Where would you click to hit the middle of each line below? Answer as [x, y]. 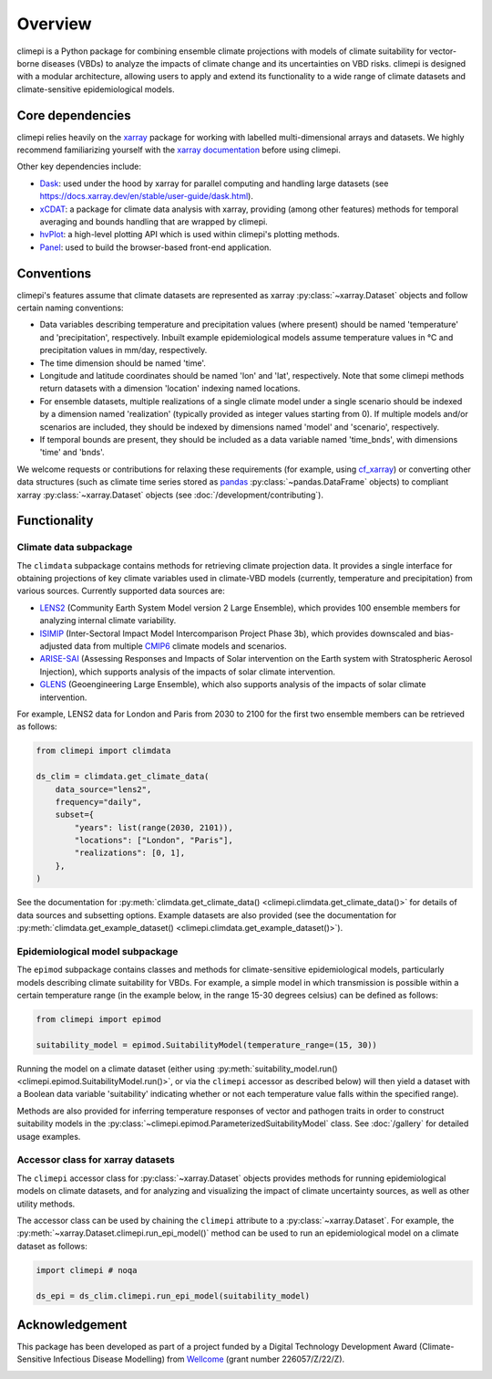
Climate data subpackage [75, 548]
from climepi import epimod [98, 1019]
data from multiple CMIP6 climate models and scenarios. [180, 646]
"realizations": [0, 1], [130, 853]
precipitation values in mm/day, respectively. [123, 350]
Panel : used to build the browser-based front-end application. [156, 247]
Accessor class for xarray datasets [96, 1160]
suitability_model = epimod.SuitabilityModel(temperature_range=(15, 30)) [207, 1045]
